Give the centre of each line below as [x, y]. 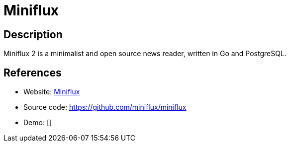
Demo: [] [38, 123]
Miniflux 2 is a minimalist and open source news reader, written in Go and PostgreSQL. [145, 54]
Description [33, 34]
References [33, 73]
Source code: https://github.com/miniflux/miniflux [105, 107]
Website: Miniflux [52, 92]
